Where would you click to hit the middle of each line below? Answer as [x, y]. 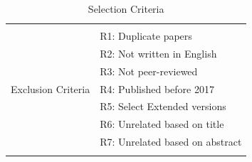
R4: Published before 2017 [157, 88]
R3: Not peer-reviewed [149, 71]
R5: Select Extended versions [163, 106]
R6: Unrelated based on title [162, 124]
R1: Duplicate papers [146, 36]
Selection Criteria [126, 9]
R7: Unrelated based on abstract [171, 142]
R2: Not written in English [158, 53]
